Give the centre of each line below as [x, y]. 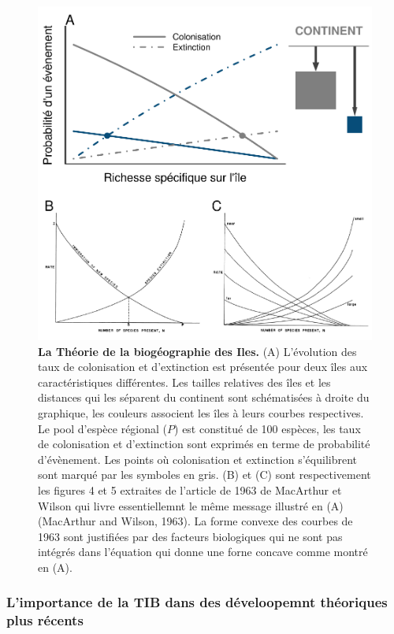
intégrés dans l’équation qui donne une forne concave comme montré [203, 552]
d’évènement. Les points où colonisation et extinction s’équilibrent [197, 459]
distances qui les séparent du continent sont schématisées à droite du [204, 397]
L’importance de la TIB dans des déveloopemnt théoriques [197, 602]
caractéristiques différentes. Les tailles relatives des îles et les [184, 382]
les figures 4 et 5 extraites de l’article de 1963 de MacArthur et [190, 489]
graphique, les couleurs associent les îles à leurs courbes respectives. [201, 412]
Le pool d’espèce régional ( [103, 428]
